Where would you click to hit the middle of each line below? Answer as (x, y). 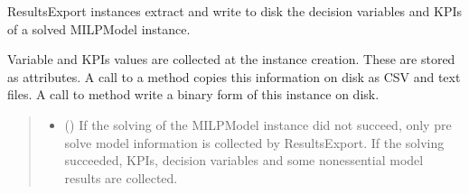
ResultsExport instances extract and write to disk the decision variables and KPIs (235, 11)
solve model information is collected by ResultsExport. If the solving (254, 142)
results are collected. (121, 177)
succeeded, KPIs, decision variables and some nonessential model (244, 160)
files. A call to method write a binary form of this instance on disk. (193, 94)
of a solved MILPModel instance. (99, 28)
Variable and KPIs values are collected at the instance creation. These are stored (231, 59)
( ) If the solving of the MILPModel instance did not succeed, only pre (258, 124)
